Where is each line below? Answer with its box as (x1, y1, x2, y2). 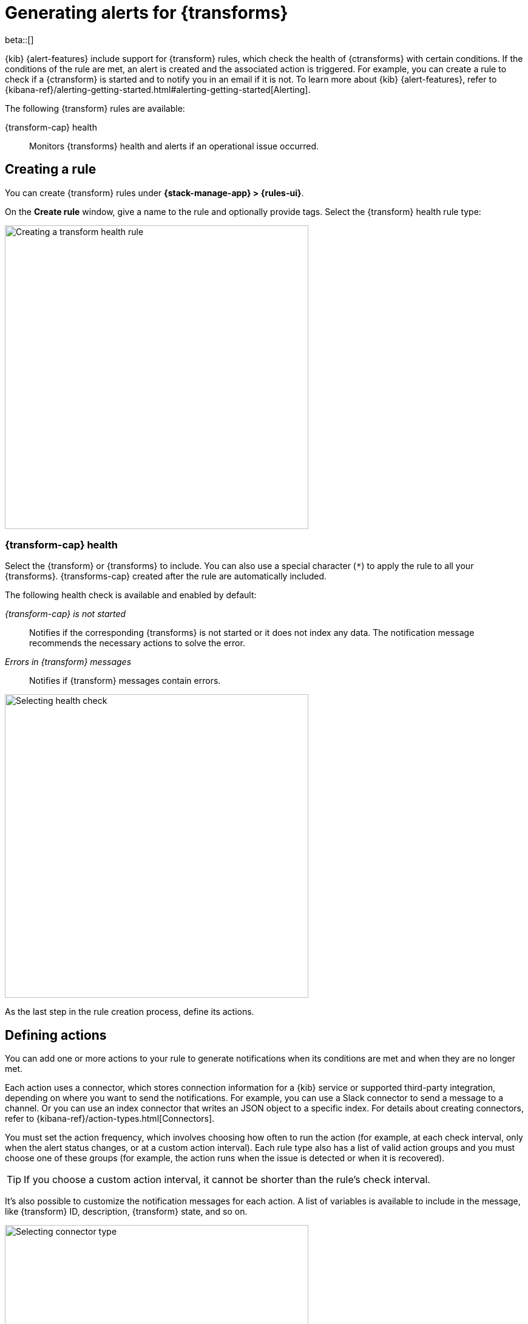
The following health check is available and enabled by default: (5, 590, 257, 601)
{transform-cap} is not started (5, 609, 126, 619)
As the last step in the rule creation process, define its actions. (5, 1006, 254, 1017)
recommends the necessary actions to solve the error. (29, 638, 245, 649)
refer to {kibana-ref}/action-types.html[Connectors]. (5, 1113, 215, 1124)
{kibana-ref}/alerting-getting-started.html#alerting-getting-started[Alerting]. (5, 84, 311, 95)
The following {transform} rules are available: (5, 103, 185, 114)
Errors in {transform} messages (5, 657, 132, 667)
